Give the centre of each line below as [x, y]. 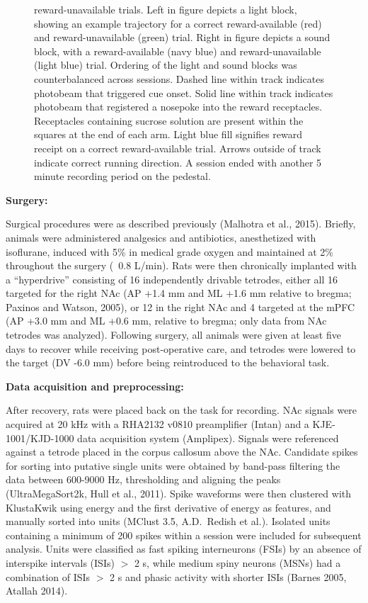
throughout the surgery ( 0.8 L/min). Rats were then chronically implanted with [181, 265]
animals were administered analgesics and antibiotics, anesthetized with [161, 237]
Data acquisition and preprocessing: [95, 386]
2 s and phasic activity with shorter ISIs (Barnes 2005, [228, 576]
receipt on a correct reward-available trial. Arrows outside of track [178, 148]
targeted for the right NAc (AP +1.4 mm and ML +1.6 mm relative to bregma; [179, 293]
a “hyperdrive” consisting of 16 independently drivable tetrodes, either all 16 [172, 279]
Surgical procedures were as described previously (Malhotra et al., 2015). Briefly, [181, 224]
